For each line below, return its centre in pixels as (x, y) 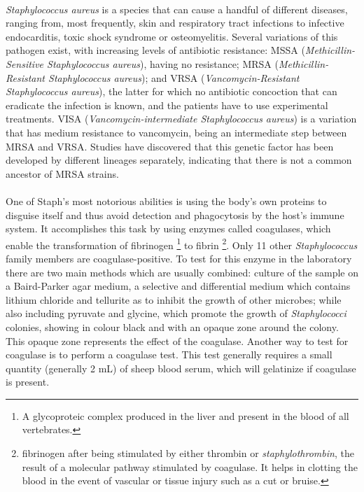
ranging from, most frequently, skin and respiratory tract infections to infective (175, 23)
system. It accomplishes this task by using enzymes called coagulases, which (168, 229)
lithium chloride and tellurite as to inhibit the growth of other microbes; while (174, 299)
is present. (28, 382)
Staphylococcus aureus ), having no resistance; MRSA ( (163, 63)
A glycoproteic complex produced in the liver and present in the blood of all (185, 415)
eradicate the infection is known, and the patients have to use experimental (167, 105)
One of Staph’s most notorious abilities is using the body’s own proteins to (166, 201)
